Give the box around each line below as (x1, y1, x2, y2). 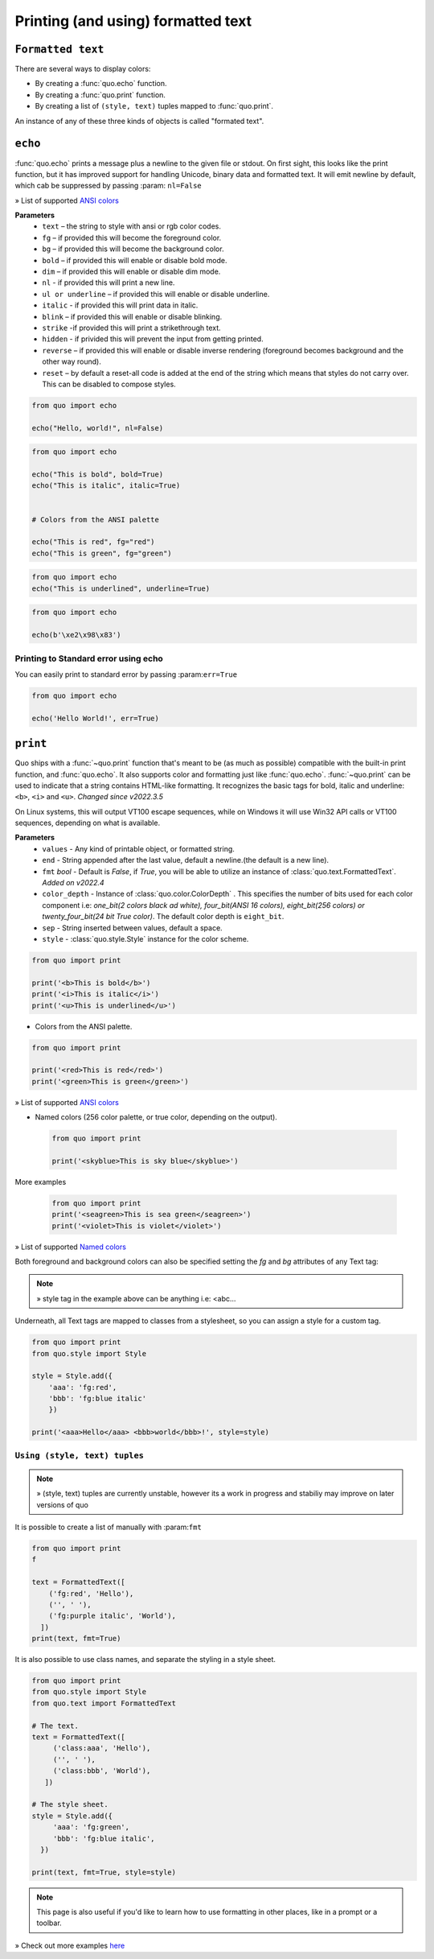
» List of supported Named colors (14, 1242, 126, 1252)
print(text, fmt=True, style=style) (31, 1867, 177, 1877)
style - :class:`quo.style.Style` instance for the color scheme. (42, 934, 249, 943)
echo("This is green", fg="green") (31, 548, 172, 558)
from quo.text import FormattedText (31, 1698, 177, 1708)
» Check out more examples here (14, 1940, 125, 1950)
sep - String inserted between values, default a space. (42, 922, 223, 933)
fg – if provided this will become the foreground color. (42, 233, 222, 242)
